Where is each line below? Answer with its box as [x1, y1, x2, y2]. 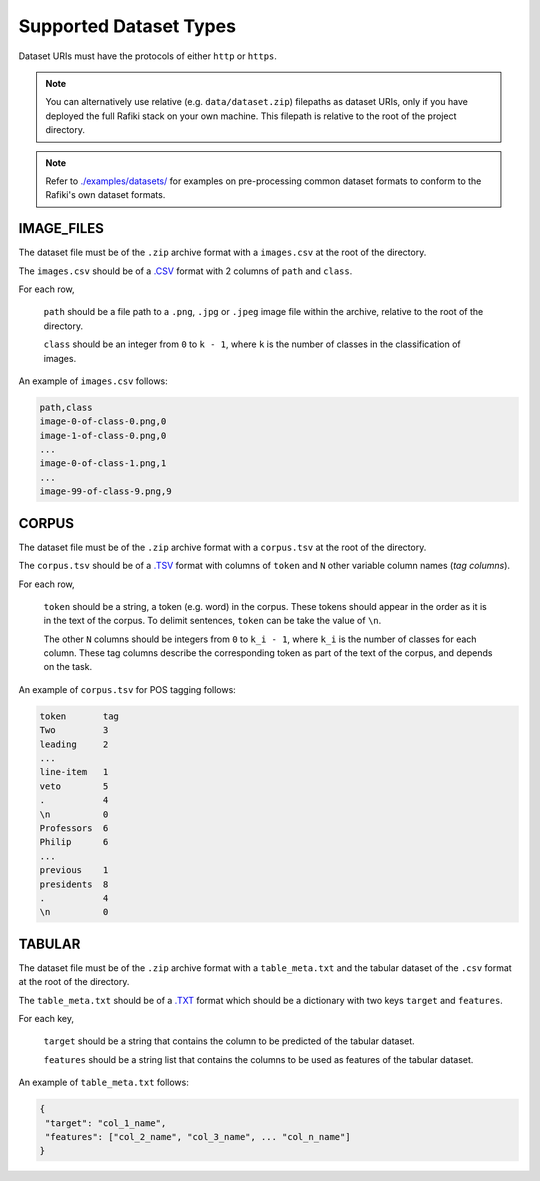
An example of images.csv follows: [18, 375, 169, 387]
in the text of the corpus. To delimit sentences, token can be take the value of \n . [43, 615, 382, 627]
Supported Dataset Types [18, 15, 237, 37]
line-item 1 [39, 766, 109, 778]
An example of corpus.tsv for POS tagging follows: [18, 683, 237, 695]
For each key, [18, 1013, 75, 1024]
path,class [39, 401, 93, 413]
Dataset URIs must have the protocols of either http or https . [18, 50, 277, 62]
